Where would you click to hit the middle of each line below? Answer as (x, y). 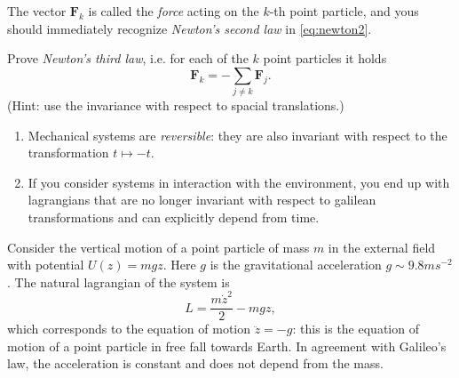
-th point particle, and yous (344, 11)
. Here (179, 265)
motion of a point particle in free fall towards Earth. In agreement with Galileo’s (227, 346)
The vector (37, 11)
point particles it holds (325, 58)
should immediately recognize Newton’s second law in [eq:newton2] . (190, 28)
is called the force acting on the (174, 11)
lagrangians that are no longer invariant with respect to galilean (202, 200)
